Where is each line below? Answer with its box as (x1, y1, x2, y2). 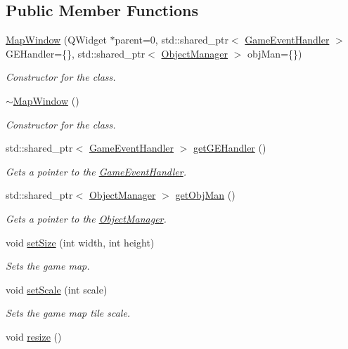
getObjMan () (175, 187, 236, 202)
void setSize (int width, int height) (6, 235, 155, 249)
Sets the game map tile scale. (6, 305, 131, 320)
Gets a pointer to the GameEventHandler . (6, 164, 186, 178)
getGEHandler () (193, 140, 266, 155)
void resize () (6, 329, 62, 343)
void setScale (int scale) (6, 282, 108, 296)
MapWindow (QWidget (6, 32, 107, 47)
